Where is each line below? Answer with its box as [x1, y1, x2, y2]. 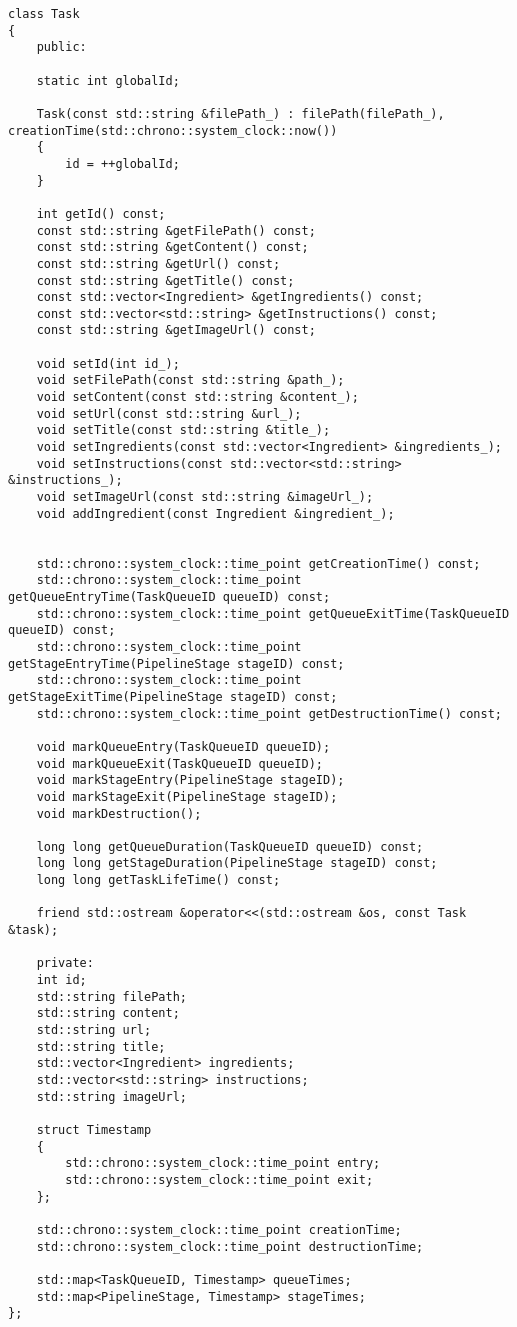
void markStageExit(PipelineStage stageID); [36, 789, 338, 804]
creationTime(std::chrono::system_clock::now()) [8, 123, 338, 138]
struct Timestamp [36, 1122, 152, 1137]
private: [36, 956, 94, 971]
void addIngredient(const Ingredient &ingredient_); [36, 506, 395, 521]
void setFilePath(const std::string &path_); [36, 373, 345, 388]
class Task [8, 7, 80, 21]
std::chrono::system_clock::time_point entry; [65, 1156, 381, 1171]
